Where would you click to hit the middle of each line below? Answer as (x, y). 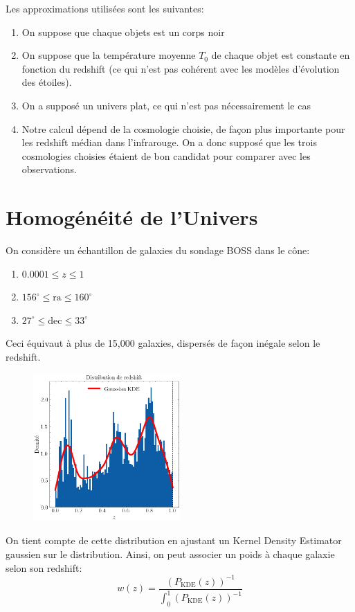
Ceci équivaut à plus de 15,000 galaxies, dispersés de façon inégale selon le (163, 343)
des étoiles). (47, 82)
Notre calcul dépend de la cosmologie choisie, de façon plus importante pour (183, 128)
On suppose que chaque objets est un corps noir (123, 31)
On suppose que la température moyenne (109, 55)
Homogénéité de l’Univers (132, 217)
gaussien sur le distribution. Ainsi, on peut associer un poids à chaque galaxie (170, 553)
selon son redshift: (44, 567)
